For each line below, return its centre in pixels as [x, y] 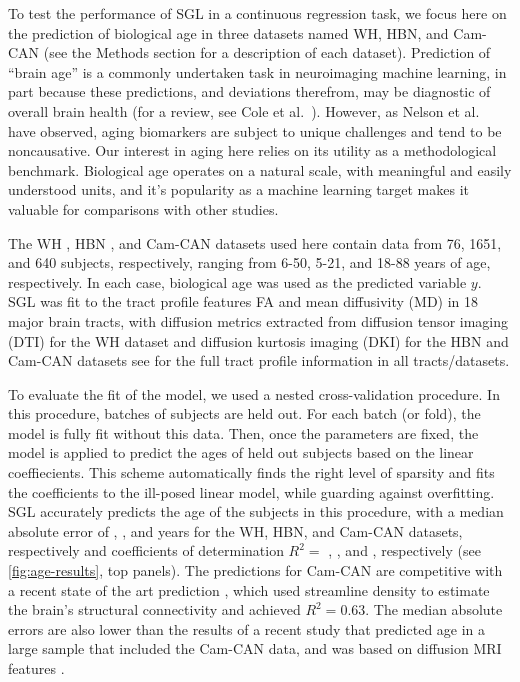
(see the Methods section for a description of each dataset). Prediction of [267, 52]
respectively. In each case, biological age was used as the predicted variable [237, 281]
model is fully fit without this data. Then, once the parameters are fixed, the [243, 432]
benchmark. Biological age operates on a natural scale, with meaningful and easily [260, 169]
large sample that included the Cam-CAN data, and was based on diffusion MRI [255, 648]
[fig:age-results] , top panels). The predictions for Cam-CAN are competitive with [255, 570]
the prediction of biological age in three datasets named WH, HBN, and [228, 32]
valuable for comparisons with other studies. [143, 208]
